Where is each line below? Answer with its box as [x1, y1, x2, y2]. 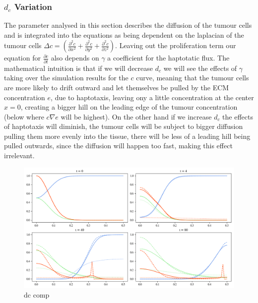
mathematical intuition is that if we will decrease [4, 62, 153, 73]
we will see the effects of [163, 62, 237, 73]
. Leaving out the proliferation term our [115, 40, 236, 51]
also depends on [51, 53, 99, 63]
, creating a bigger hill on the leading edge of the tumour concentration [20, 102, 238, 112]
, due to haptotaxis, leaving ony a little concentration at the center [51, 92, 254, 102]
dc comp [24, 290, 50, 300]
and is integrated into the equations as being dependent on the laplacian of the [4, 29, 244, 40]
